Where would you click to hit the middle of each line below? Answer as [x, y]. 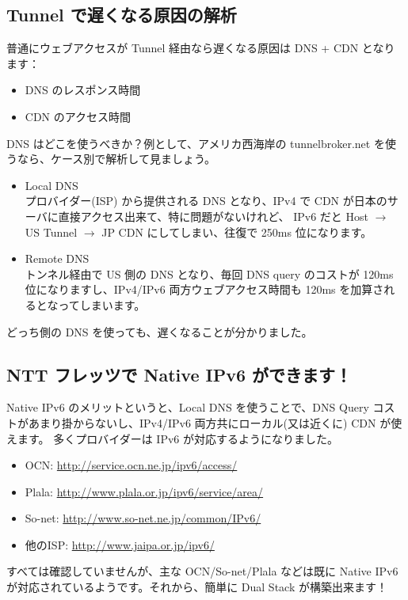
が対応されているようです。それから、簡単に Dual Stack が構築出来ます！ [197, 587]
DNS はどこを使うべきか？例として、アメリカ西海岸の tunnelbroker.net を [196, 143]
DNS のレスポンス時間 [83, 90]
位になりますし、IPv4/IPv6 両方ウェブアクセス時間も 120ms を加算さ [204, 289]
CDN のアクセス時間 [78, 116]
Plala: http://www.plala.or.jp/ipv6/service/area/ [144, 491]
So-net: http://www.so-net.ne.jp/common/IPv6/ [143, 518]
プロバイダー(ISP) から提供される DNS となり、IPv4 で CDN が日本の [206, 201]
